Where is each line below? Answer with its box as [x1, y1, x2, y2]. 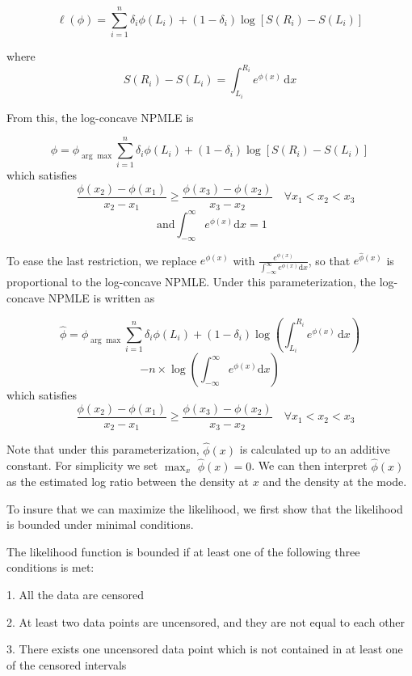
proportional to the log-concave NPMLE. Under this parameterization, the [6, 273, 376, 290]
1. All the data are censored [6, 586, 145, 603]
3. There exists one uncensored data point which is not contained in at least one [6, 640, 403, 657]
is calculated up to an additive [239, 441, 390, 458]
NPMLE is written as [48, 289, 155, 306]
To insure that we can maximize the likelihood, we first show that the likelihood [6, 500, 403, 517]
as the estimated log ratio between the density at [6, 473, 250, 490]
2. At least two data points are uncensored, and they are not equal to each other [6, 613, 406, 630]
